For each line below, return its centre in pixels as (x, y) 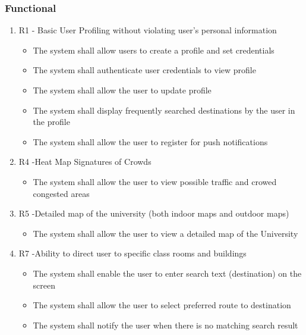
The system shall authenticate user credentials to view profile (144, 70)
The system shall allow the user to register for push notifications (150, 141)
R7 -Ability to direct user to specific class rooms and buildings (133, 253)
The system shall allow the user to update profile (122, 90)
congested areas (61, 193)
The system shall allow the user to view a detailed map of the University (165, 233)
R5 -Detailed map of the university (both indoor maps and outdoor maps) (154, 213)
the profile (51, 122)
